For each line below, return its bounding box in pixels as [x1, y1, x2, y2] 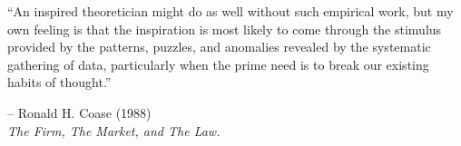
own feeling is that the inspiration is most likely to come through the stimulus [7, 19, 442, 38]
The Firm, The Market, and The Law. [7, 121, 221, 140]
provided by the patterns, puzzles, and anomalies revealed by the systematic [7, 37, 431, 56]
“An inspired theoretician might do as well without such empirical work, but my [7, 2, 454, 20]
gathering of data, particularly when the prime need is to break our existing [7, 54, 429, 73]
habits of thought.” [7, 73, 112, 92]
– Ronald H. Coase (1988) [7, 102, 152, 122]
